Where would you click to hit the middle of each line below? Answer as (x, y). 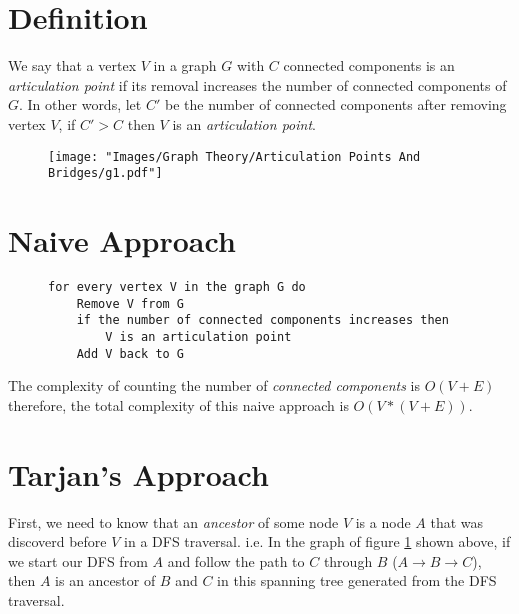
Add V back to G (130, 353)
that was (457, 521)
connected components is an (369, 65)
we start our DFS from (78, 560)
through (348, 560)
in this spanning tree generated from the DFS (357, 580)
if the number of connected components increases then (262, 320)
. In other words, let (80, 104)
